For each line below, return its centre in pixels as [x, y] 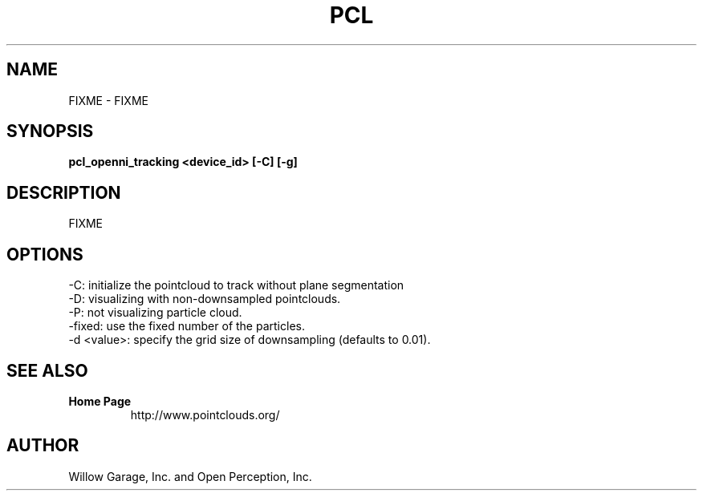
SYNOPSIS [50, 131]
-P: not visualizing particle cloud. [155, 313]
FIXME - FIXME [108, 100]
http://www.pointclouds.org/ [205, 414]
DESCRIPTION [64, 192]
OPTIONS [45, 254]
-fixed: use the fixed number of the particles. [187, 326]
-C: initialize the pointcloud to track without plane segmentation [236, 285]
